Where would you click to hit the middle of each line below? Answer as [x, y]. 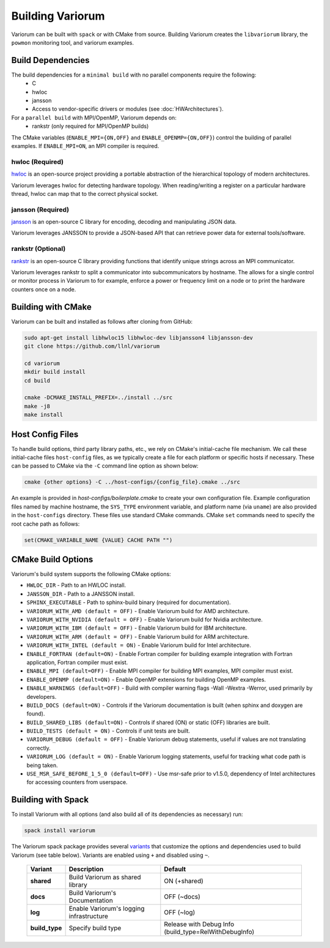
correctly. [39, 748]
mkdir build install [55, 372]
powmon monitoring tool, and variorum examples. [73, 42]
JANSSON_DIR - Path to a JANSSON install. [81, 594]
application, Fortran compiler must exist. [77, 662]
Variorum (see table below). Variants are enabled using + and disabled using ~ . [111, 855]
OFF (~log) [180, 913]
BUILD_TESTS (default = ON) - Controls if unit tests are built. [108, 731]
